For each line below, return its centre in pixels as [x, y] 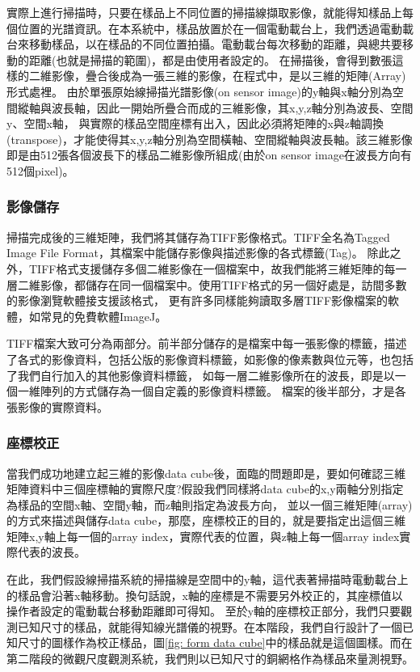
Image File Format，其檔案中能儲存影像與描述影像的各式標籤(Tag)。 [185, 253]
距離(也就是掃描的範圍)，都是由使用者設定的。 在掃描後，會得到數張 [210, 59]
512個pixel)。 [40, 170]
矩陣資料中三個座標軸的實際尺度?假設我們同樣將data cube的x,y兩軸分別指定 [205, 489]
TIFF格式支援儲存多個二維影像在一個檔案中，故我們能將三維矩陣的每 [212, 268]
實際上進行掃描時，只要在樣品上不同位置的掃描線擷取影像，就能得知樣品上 [204, 12]
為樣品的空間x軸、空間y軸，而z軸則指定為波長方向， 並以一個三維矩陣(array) [210, 504]
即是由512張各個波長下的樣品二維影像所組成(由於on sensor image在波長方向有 [209, 155]
